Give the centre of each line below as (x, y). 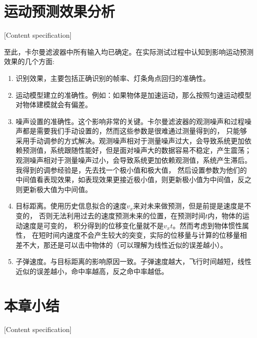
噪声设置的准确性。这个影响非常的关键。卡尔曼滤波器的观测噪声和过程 (130, 121)
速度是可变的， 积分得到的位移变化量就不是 (93, 225)
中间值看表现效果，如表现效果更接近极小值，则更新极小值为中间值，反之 (133, 179)
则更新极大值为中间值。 (54, 189)
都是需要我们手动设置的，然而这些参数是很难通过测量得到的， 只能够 (135, 131)
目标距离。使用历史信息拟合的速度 (71, 206)
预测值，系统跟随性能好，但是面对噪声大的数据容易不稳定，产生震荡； (137, 150)
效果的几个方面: (29, 61)
